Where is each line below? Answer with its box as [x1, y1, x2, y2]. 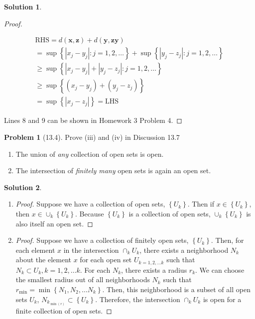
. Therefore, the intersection [95, 294, 180, 304]
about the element [15, 254, 72, 265]
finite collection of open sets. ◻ [15, 305, 112, 316]
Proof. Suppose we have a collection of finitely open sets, [15, 235, 189, 245]
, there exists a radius [121, 264, 187, 275]
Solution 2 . [4, 182, 42, 192]
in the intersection [63, 244, 119, 255]
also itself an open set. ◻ [15, 218, 93, 228]
